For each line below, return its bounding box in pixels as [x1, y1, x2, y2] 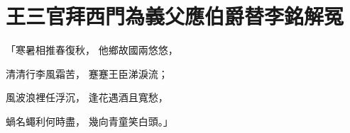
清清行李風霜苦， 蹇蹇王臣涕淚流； [6, 66, 168, 81]
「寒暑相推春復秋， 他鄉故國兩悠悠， [6, 42, 178, 57]
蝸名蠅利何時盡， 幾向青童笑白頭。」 [6, 113, 173, 128]
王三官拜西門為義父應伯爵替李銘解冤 [6, 1, 344, 30]
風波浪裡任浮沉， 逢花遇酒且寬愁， [6, 90, 168, 105]
